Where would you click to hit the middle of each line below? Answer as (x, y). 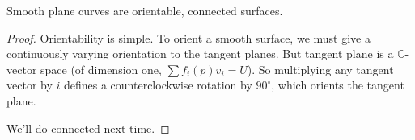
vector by (30, 85)
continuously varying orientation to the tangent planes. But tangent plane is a (200, 54)
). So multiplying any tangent (320, 69)
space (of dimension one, (101, 69)
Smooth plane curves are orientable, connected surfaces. (145, 10)
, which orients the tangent (338, 85)
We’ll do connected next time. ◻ (88, 128)
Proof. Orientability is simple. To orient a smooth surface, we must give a (188, 37)
